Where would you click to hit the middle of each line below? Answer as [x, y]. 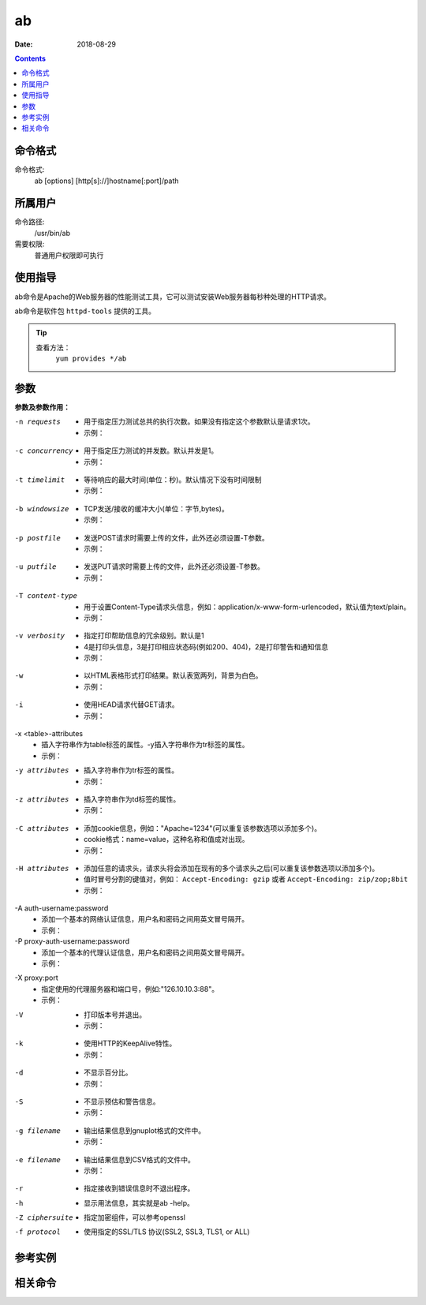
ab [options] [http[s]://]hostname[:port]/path [106, 181]
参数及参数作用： [42, 407]
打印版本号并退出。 [115, 1015]
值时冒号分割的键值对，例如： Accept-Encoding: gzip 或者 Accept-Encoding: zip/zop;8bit [246, 879]
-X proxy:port [36, 978]
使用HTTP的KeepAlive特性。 [130, 1043]
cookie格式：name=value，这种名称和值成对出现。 [166, 839]
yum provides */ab [91, 359]
